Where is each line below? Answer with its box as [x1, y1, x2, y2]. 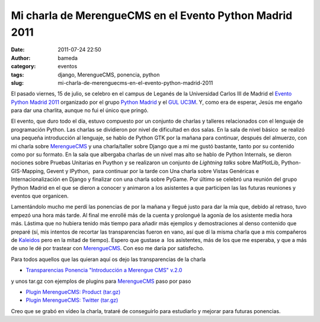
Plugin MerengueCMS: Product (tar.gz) [25, 288, 121, 295]
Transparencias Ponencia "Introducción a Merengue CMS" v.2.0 [25, 267, 183, 274]
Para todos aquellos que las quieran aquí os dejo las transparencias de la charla [11, 256, 206, 263]
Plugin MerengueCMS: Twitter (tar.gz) [25, 297, 119, 304]
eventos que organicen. [11, 192, 69, 199]
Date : [11, 46, 25, 53]
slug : [11, 79, 24, 86]
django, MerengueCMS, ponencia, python [57, 71, 160, 78]
